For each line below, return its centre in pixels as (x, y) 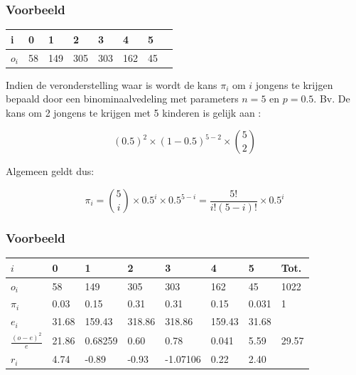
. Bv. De (332, 99)
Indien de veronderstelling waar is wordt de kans (112, 84)
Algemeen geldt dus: (50, 171)
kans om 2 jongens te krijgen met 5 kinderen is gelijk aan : (134, 112)
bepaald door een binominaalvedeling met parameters (122, 99)
